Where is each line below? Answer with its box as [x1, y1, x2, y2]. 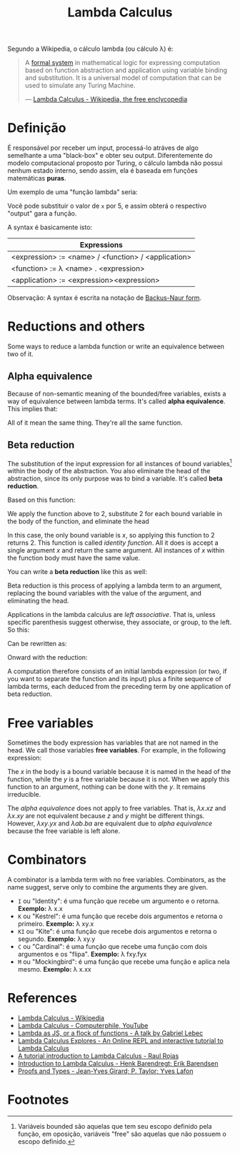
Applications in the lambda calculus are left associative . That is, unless [7, 610, 216, 619]
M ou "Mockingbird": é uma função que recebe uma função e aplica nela [17, 957, 230, 966]
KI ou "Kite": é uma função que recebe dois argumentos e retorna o [17, 927, 217, 936]
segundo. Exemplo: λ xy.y [17, 935, 96, 943]
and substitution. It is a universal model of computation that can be [24, 74, 222, 82]
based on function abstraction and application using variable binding [24, 66, 227, 75]
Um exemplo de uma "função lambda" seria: [7, 188, 138, 196]
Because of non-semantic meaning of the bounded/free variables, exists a [7, 389, 226, 398]
